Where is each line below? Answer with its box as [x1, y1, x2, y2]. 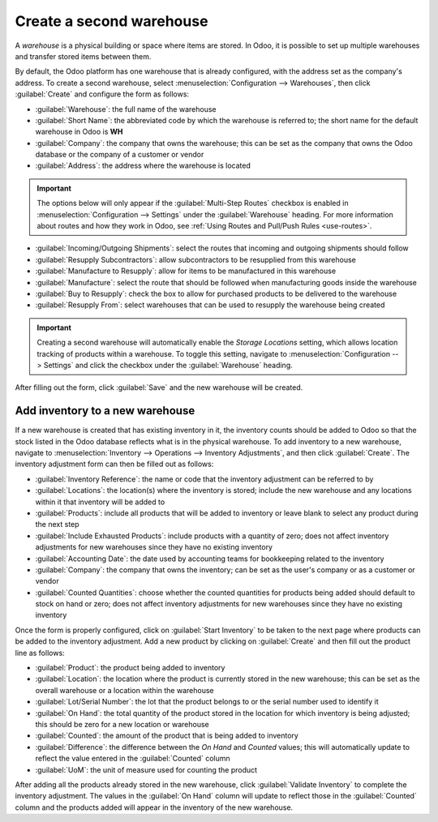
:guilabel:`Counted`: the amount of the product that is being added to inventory [35, 730, 299, 741]
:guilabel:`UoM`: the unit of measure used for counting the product [35, 764, 258, 774]
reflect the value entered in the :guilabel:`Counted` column [35, 754, 230, 764]
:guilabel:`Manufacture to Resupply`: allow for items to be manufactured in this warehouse [35, 266, 337, 276]
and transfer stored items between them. [15, 51, 152, 61]
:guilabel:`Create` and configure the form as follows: [15, 89, 190, 99]
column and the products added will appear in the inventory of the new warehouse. [15, 803, 294, 812]
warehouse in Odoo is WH [35, 126, 123, 137]
